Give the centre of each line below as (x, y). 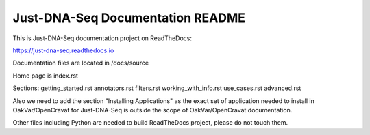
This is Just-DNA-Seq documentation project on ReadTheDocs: (102, 38)
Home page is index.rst (46, 76)
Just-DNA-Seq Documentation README (129, 18)
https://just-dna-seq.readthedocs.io (63, 50)
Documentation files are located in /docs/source (81, 63)
